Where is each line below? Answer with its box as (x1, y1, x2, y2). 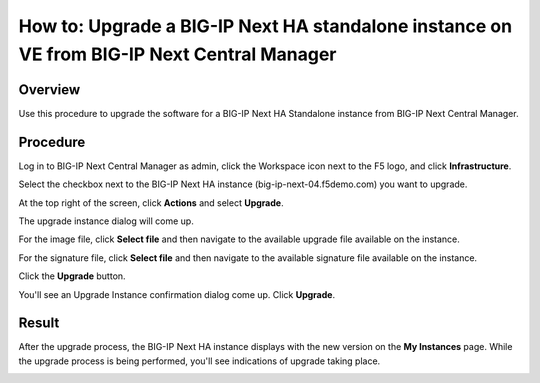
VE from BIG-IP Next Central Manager (18, 43, 337, 65)
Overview (18, 81, 81, 98)
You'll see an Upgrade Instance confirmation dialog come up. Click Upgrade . (18, 288, 335, 300)
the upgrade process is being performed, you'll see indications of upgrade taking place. (18, 355, 381, 367)
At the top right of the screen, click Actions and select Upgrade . (18, 196, 284, 209)
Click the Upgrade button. (18, 270, 126, 282)
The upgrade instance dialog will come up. (18, 215, 194, 227)
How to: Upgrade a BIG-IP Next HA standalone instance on (18, 15, 513, 37)
